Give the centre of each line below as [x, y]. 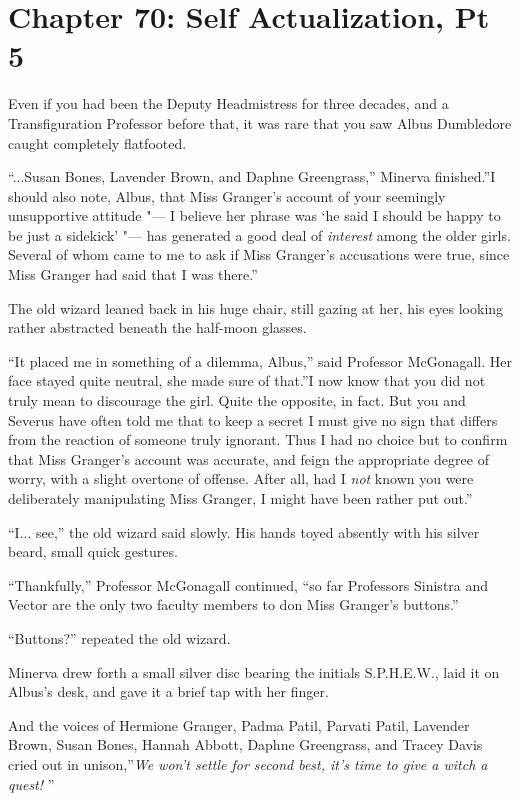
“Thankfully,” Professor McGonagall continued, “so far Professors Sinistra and [248, 584]
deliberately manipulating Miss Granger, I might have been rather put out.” [240, 498]
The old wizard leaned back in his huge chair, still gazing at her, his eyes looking [256, 307]
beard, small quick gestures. [93, 551]
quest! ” [31, 783]
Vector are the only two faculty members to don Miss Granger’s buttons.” [233, 604]
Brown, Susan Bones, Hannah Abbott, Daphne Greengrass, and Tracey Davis [245, 744]
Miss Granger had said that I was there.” [133, 274]
